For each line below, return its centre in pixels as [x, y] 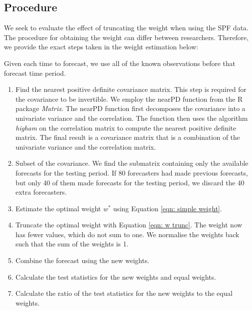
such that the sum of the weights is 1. [72, 244]
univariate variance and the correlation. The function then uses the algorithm [132, 118]
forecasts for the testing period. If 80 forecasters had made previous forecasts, [132, 172]
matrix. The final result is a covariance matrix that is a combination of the [128, 137]
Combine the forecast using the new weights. [82, 260]
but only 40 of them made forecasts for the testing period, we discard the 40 [130, 182]
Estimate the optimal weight [58, 208]
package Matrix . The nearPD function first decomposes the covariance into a [130, 108]
